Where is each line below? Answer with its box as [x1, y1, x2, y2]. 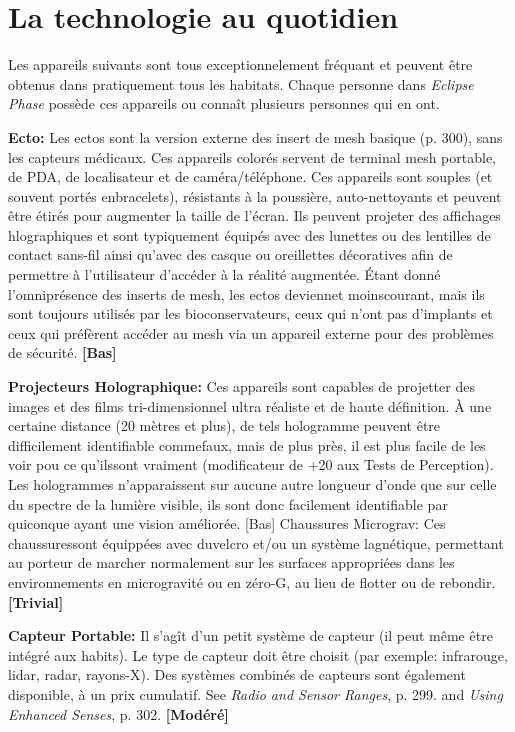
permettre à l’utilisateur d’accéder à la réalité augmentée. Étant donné [8, 264, 441, 285]
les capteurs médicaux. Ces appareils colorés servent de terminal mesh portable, [8, 146, 496, 167]
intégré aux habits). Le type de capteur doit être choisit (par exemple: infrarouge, [8, 644, 508, 665]
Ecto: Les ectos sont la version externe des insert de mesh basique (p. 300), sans [8, 126, 503, 147]
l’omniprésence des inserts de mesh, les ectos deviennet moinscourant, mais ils [8, 283, 485, 304]
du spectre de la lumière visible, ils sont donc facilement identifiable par [8, 493, 448, 514]
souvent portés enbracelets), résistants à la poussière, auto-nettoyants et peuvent [8, 185, 502, 206]
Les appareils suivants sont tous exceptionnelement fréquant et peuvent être [8, 54, 473, 75]
